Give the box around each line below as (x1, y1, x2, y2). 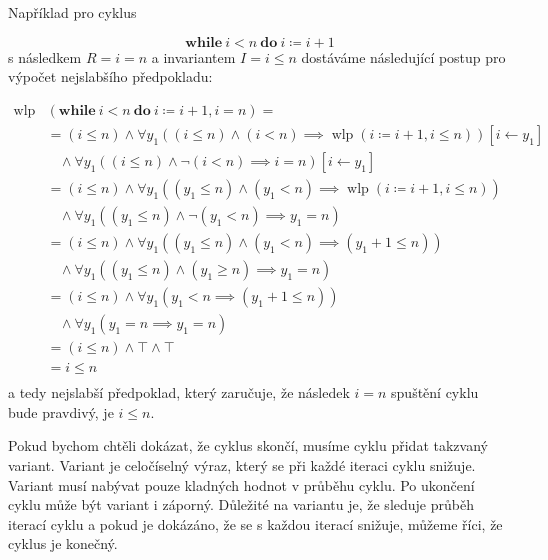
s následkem (8, 46, 82, 67)
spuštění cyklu (391, 382, 479, 403)
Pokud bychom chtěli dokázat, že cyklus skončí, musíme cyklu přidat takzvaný (8, 435, 488, 456)
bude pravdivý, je (8, 401, 114, 422)
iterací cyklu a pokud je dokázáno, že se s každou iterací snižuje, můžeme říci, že (8, 513, 503, 534)
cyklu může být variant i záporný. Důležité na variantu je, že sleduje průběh (8, 494, 474, 515)
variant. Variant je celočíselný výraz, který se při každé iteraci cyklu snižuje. (8, 454, 476, 475)
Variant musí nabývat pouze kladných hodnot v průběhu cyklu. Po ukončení (8, 474, 475, 495)
